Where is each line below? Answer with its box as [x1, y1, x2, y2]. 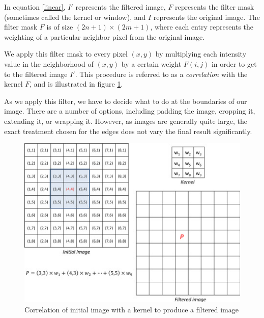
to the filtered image [4, 68, 68, 79]
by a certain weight [121, 58, 182, 69]
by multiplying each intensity [155, 48, 247, 59]
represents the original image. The [153, 11, 260, 22]
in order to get [211, 58, 257, 69]
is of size [46, 21, 73, 32]
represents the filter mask [175, 2, 254, 12]
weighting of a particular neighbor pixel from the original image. [4, 31, 205, 42]
